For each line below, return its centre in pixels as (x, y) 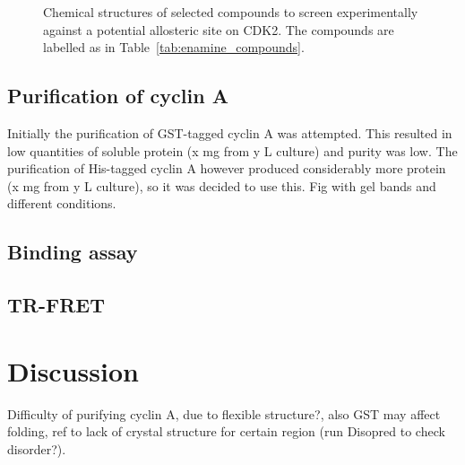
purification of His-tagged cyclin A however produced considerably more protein (227, 168)
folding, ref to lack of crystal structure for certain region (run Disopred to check (226, 431)
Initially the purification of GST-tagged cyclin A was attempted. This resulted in (230, 132)
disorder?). (37, 448)
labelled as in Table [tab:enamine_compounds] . (174, 47)
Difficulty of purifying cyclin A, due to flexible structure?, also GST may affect (224, 413)
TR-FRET (56, 305)
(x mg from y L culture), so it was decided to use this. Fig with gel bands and (222, 185)
